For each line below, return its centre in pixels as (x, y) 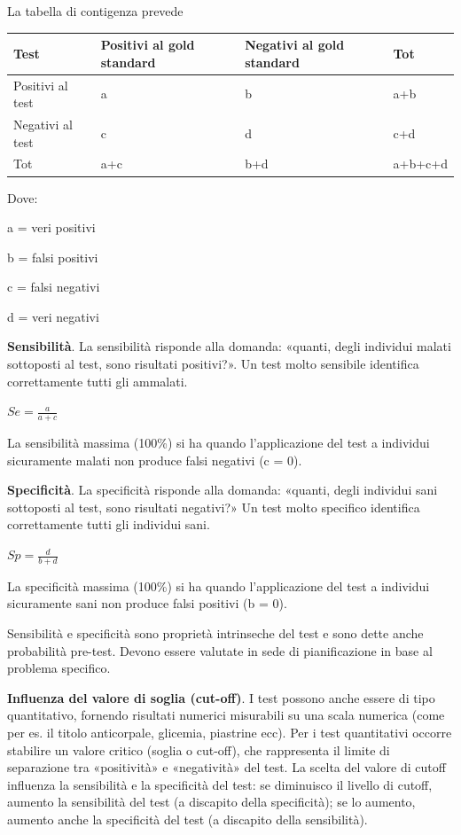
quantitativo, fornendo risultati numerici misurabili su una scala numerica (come (226, 715)
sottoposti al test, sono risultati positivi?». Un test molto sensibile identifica (213, 364)
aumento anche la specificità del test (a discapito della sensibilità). (188, 819)
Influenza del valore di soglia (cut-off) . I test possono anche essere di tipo (221, 697)
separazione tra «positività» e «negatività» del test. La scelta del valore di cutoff (227, 767)
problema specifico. (59, 668)
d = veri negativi (53, 316)
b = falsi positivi (53, 257)
